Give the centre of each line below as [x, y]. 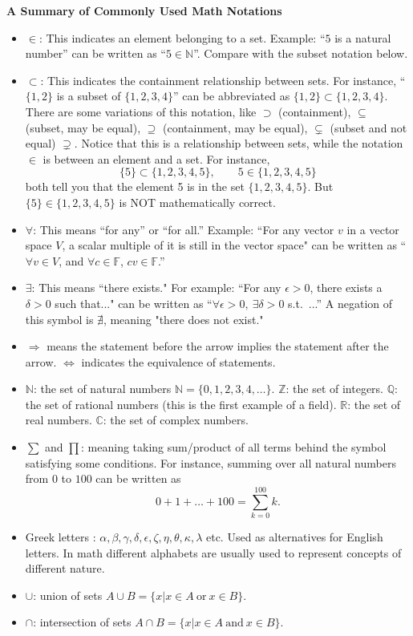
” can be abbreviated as [232, 96]
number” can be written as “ [95, 53]
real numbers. [59, 420]
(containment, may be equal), [235, 127]
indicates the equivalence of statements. [178, 361]
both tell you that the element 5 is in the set [135, 186]
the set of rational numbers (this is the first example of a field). [181, 404]
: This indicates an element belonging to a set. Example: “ [182, 37]
